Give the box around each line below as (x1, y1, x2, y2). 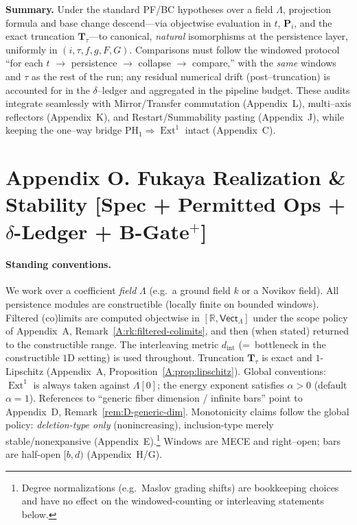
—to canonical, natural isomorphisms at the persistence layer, (89, 29, 348, 43)
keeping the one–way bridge (5, 123, 122, 137)
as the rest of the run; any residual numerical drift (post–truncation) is (32, 69, 330, 83)
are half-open (5, 447, 61, 461)
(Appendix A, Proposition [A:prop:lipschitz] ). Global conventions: (46, 364, 326, 378)
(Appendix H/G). (87, 447, 163, 461)
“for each (5, 56, 43, 70)
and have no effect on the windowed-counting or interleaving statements (21, 493, 324, 508)
